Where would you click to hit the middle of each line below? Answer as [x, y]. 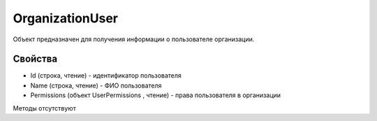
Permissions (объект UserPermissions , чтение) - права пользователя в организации [156, 95]
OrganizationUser [66, 18]
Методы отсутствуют [44, 108]
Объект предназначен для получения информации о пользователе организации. [134, 39]
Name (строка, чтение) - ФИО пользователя [96, 85]
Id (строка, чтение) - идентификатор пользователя [106, 76]
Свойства [35, 59]
